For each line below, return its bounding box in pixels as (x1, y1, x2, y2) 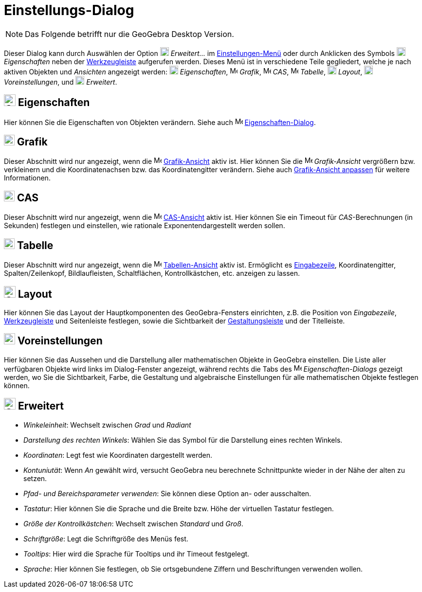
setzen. (23, 474, 47, 483)
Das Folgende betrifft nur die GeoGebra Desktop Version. (25, 29, 234, 39)
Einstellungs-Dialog (4, 2, 134, 18)
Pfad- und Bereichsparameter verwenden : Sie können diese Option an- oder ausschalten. (23, 489, 312, 498)
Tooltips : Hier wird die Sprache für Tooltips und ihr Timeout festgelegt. (23, 549, 250, 558)
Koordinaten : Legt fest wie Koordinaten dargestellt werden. (23, 450, 213, 459)
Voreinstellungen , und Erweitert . (4, 77, 117, 86)
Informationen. (4, 174, 51, 182)
